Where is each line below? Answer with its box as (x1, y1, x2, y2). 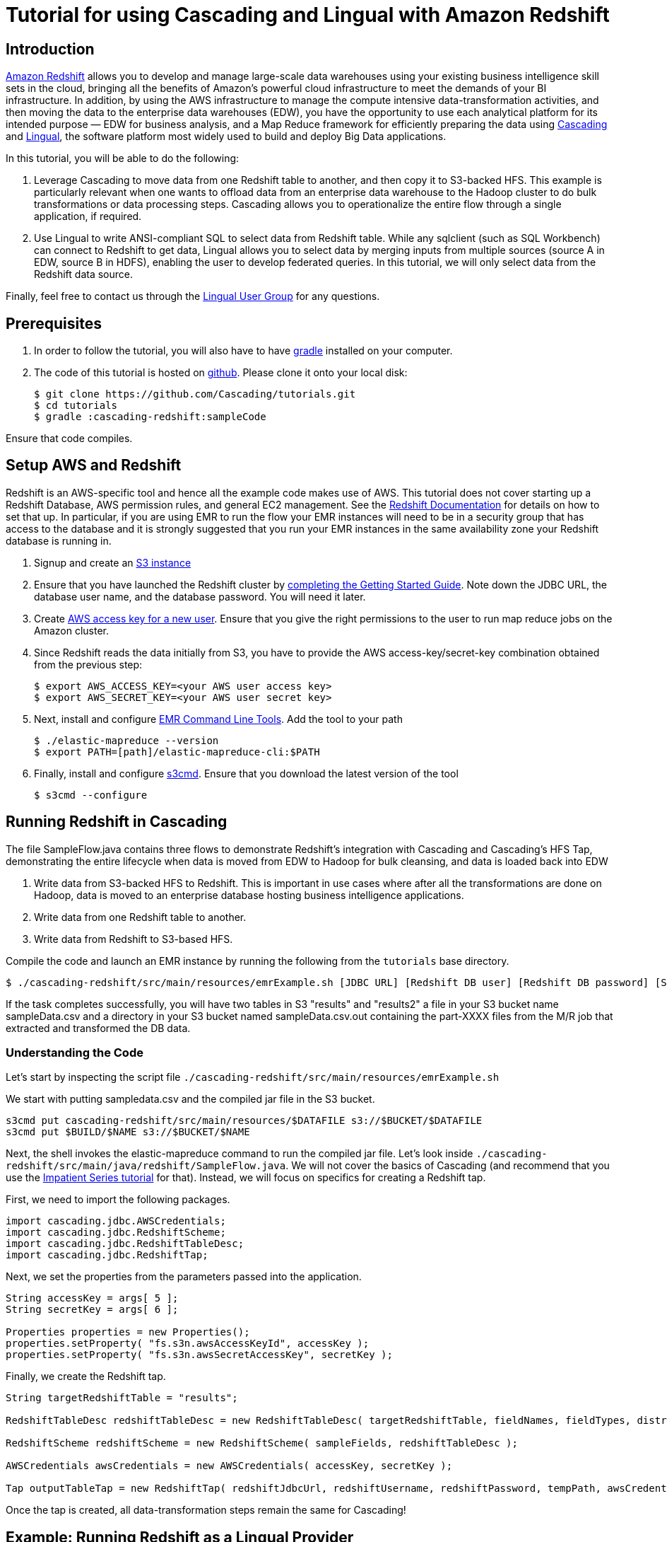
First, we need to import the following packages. (6, 1193, 230, 1206)
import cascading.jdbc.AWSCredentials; (6, 1215, 226, 1227)
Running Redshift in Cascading (6, 813, 228, 831)
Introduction (6, 40, 95, 58)
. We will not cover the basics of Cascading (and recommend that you (285, 1159, 610, 1172)
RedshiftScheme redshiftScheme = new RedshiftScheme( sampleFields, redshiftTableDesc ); (6, 1437, 518, 1449)
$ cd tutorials (34, 400, 118, 412)
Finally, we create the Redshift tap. (6, 1370, 166, 1383)
